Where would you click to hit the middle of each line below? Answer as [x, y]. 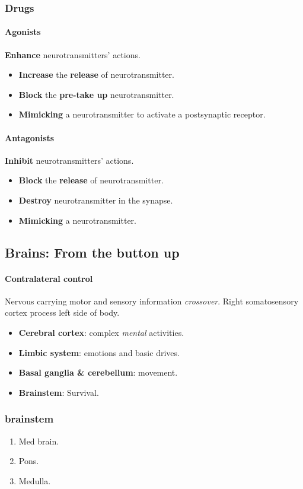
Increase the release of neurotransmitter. [96, 74]
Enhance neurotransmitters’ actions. [73, 54]
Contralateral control [49, 278]
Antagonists [30, 137]
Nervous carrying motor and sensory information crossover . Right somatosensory [152, 301]
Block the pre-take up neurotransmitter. [96, 94]
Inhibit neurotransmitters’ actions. [69, 160]
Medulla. [35, 480]
